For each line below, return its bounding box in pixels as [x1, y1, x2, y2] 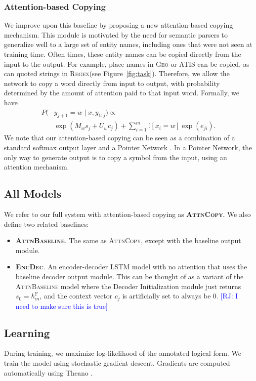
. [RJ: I [216, 291, 238, 301]
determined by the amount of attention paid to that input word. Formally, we [4, 87, 239, 98]
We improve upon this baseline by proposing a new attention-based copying [4, 20, 233, 30]
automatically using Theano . [4, 367, 93, 378]
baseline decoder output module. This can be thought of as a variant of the [15, 271, 244, 281]
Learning [4, 325, 50, 340]
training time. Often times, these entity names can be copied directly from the [4, 49, 241, 59]
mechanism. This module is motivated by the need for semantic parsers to [4, 29, 228, 40]
